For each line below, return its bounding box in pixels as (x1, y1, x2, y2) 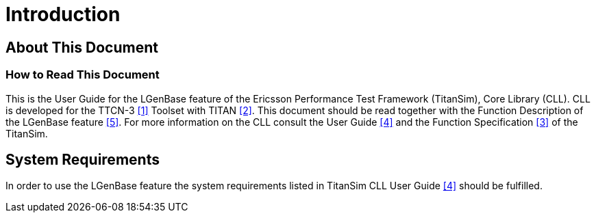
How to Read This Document (5, 68, 160, 82)
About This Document (5, 38, 158, 56)
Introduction (5, 3, 121, 26)
